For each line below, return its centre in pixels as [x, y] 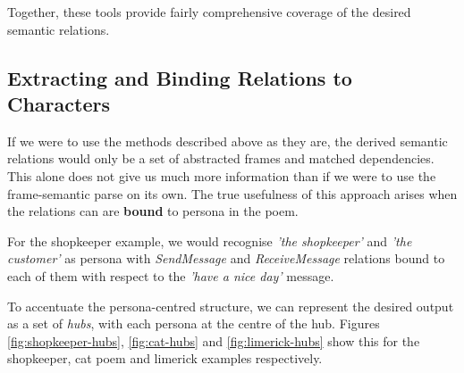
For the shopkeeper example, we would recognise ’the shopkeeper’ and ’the [210, 240]
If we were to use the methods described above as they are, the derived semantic [228, 141]
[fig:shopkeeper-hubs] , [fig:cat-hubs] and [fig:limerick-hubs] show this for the [214, 340]
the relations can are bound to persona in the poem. [153, 211]
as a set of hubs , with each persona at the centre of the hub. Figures [194, 323]
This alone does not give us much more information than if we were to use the [222, 175]
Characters [59, 103]
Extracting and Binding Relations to [180, 77]
